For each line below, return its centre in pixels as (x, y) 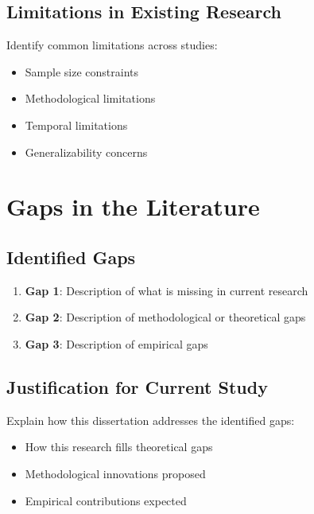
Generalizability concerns (86, 152)
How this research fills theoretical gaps (119, 447)
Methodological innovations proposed (115, 473)
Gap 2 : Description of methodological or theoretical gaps (165, 317)
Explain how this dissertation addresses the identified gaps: (151, 420)
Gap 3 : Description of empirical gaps (116, 343)
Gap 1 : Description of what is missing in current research (167, 290)
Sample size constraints (81, 71)
